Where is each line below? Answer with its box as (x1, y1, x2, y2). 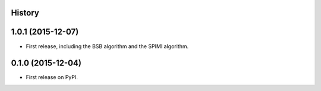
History (11, 8, 40, 18)
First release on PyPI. (26, 74, 78, 81)
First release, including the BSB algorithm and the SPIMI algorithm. (26, 42, 189, 50)
